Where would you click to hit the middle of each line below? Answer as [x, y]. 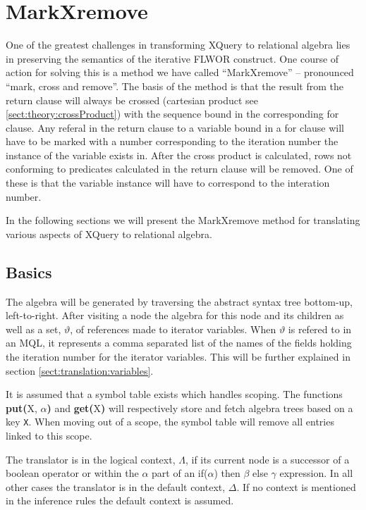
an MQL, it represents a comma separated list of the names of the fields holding [179, 343]
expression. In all [316, 473]
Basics [29, 272]
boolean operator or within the [72, 473]
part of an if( [180, 473]
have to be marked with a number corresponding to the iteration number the [172, 141]
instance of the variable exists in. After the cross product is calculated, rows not [179, 155]
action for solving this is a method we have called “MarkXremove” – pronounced [180, 72]
